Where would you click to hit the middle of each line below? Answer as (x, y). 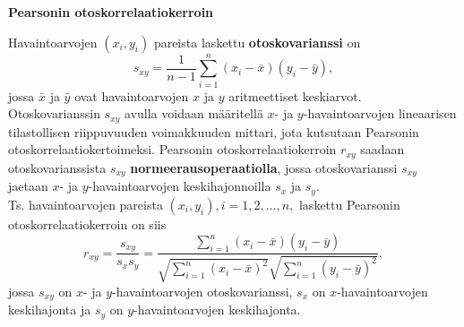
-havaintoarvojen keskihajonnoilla (180, 186)
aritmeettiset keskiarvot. (295, 95)
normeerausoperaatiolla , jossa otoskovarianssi (264, 167)
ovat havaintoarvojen (132, 95)
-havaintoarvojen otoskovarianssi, (202, 291)
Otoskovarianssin (54, 113)
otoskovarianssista (57, 167)
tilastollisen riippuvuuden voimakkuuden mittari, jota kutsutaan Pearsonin (214, 131)
